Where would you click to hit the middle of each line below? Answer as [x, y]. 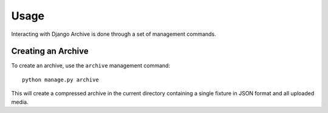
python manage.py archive [61, 80]
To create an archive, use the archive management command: [91, 66]
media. [20, 102]
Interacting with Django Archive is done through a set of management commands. [114, 34]
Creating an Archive [50, 51]
